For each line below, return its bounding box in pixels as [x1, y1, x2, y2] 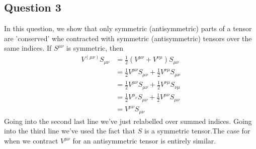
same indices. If [4, 43, 52, 53]
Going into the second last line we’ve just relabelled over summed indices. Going [4, 115, 252, 126]
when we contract [4, 135, 58, 146]
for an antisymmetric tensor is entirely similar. [72, 135, 216, 146]
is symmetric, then [66, 43, 124, 53]
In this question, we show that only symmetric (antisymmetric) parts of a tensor [4, 23, 252, 34]
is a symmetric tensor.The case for [144, 125, 250, 136]
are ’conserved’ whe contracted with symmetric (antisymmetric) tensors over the [4, 33, 252, 43]
